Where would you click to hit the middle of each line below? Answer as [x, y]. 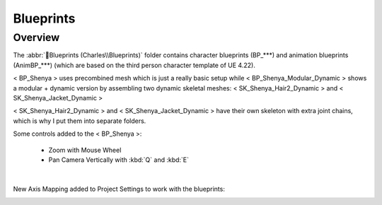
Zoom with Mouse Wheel [85, 150]
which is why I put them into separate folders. [80, 121]
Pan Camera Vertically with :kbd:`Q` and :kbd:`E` [119, 160]
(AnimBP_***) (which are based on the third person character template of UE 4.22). [134, 65]
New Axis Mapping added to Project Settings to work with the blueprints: [119, 189]
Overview [36, 37]
